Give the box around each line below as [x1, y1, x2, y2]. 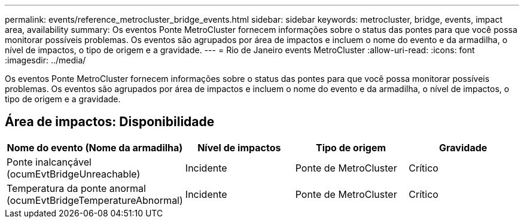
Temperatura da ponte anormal [7, 182, 146, 194]
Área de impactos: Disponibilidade [5, 114, 215, 130]
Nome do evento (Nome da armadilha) [7, 141, 183, 154]
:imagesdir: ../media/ [5, 55, 86, 65]
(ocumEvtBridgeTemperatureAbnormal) [7, 194, 183, 206]
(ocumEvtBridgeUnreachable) [7, 167, 141, 180]
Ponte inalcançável [7, 155, 92, 168]
